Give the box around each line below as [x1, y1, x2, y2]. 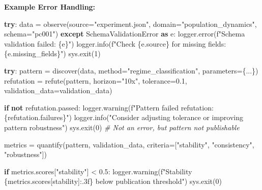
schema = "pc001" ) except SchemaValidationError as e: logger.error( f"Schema [4, 28, 245, 39]
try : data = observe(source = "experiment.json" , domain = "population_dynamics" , [4, 18, 257, 29]
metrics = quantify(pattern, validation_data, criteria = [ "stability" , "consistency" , [4, 139, 254, 149]
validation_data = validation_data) [4, 85, 112, 96]
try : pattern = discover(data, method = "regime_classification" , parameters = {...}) [4, 65, 258, 75]
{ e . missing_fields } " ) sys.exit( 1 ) [4, 48, 101, 59]
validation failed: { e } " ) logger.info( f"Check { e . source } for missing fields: [4, 38, 226, 49]
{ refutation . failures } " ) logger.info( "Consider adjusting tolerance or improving [4, 112, 244, 123]
